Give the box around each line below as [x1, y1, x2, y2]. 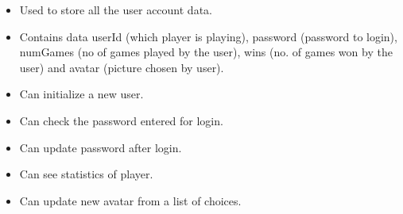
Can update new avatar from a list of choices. [19, 192, 242, 208]
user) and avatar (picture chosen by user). [19, 59, 224, 75]
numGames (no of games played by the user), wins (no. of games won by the [19, 44, 393, 60]
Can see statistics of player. [19, 166, 153, 182]
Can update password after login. [19, 139, 182, 155]
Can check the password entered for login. [19, 112, 223, 128]
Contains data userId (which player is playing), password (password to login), [19, 28, 397, 44]
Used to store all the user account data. [19, 2, 212, 17]
